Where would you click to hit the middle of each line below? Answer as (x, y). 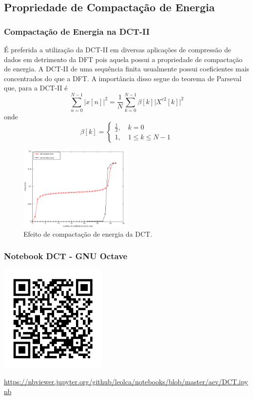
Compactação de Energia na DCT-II (77, 31)
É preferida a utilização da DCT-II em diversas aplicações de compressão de (117, 49)
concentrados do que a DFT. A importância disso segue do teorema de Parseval (123, 78)
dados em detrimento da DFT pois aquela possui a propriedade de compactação (123, 59)
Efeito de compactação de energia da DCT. (88, 234)
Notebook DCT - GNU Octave (66, 255)
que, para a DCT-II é (36, 88)
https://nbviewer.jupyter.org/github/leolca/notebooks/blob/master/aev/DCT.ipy (126, 382)
